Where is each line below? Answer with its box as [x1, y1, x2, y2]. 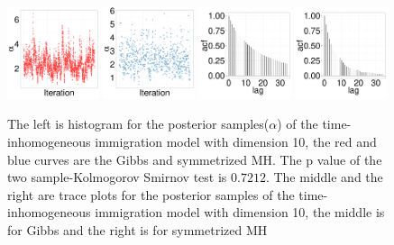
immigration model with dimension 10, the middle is [95, 203, 385, 222]
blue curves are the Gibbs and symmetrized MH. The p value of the [7, 150, 382, 168]
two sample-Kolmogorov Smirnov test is [7, 168, 227, 186]
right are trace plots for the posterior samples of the [7, 185, 295, 204]
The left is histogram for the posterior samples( [7, 114, 270, 133]
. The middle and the [265, 168, 383, 186]
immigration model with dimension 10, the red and [95, 132, 377, 150]
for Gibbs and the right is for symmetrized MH [7, 220, 268, 239]
